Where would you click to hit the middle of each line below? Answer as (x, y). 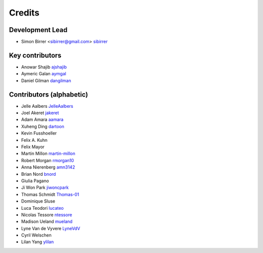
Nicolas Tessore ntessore (47, 215)
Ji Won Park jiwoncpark (45, 187)
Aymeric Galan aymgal (44, 74)
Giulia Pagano (35, 181)
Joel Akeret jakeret (40, 113)
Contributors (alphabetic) (48, 94)
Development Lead (38, 30)
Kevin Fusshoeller (39, 133)
